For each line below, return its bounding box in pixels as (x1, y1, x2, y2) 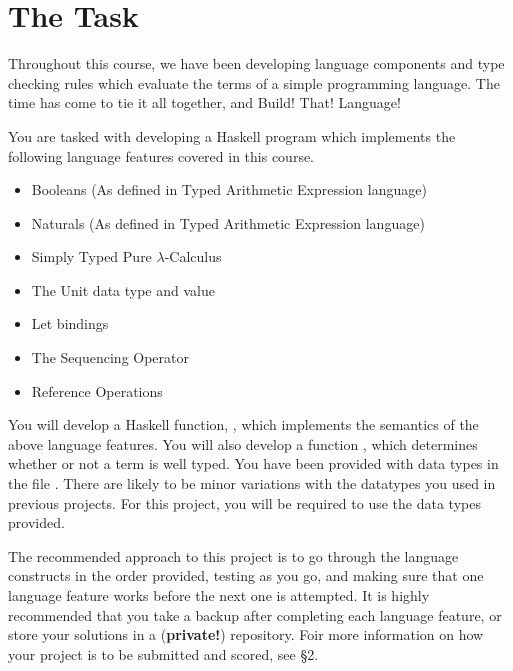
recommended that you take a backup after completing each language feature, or (8, 604, 502, 625)
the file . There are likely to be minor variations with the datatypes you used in (8, 473, 496, 494)
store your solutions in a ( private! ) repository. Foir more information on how (8, 624, 484, 645)
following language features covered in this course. (8, 145, 315, 166)
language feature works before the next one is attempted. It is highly (8, 585, 430, 605)
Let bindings (31, 313, 109, 334)
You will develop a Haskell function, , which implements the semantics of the (8, 414, 479, 435)
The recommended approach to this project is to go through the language (8, 545, 459, 566)
